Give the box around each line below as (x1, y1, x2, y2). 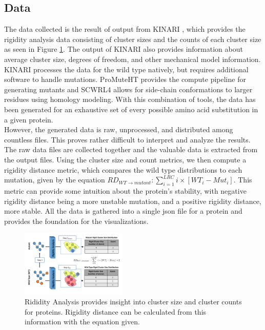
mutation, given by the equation (4, 174, 105, 185)
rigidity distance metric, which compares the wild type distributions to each (4, 164, 242, 175)
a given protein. (4, 114, 53, 125)
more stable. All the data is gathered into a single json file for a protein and (4, 205, 242, 216)
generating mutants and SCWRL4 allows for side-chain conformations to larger (4, 84, 253, 94)
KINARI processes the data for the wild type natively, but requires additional (4, 64, 249, 74)
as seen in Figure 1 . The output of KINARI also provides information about (4, 44, 243, 54)
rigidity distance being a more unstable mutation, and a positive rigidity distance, (4, 195, 261, 206)
